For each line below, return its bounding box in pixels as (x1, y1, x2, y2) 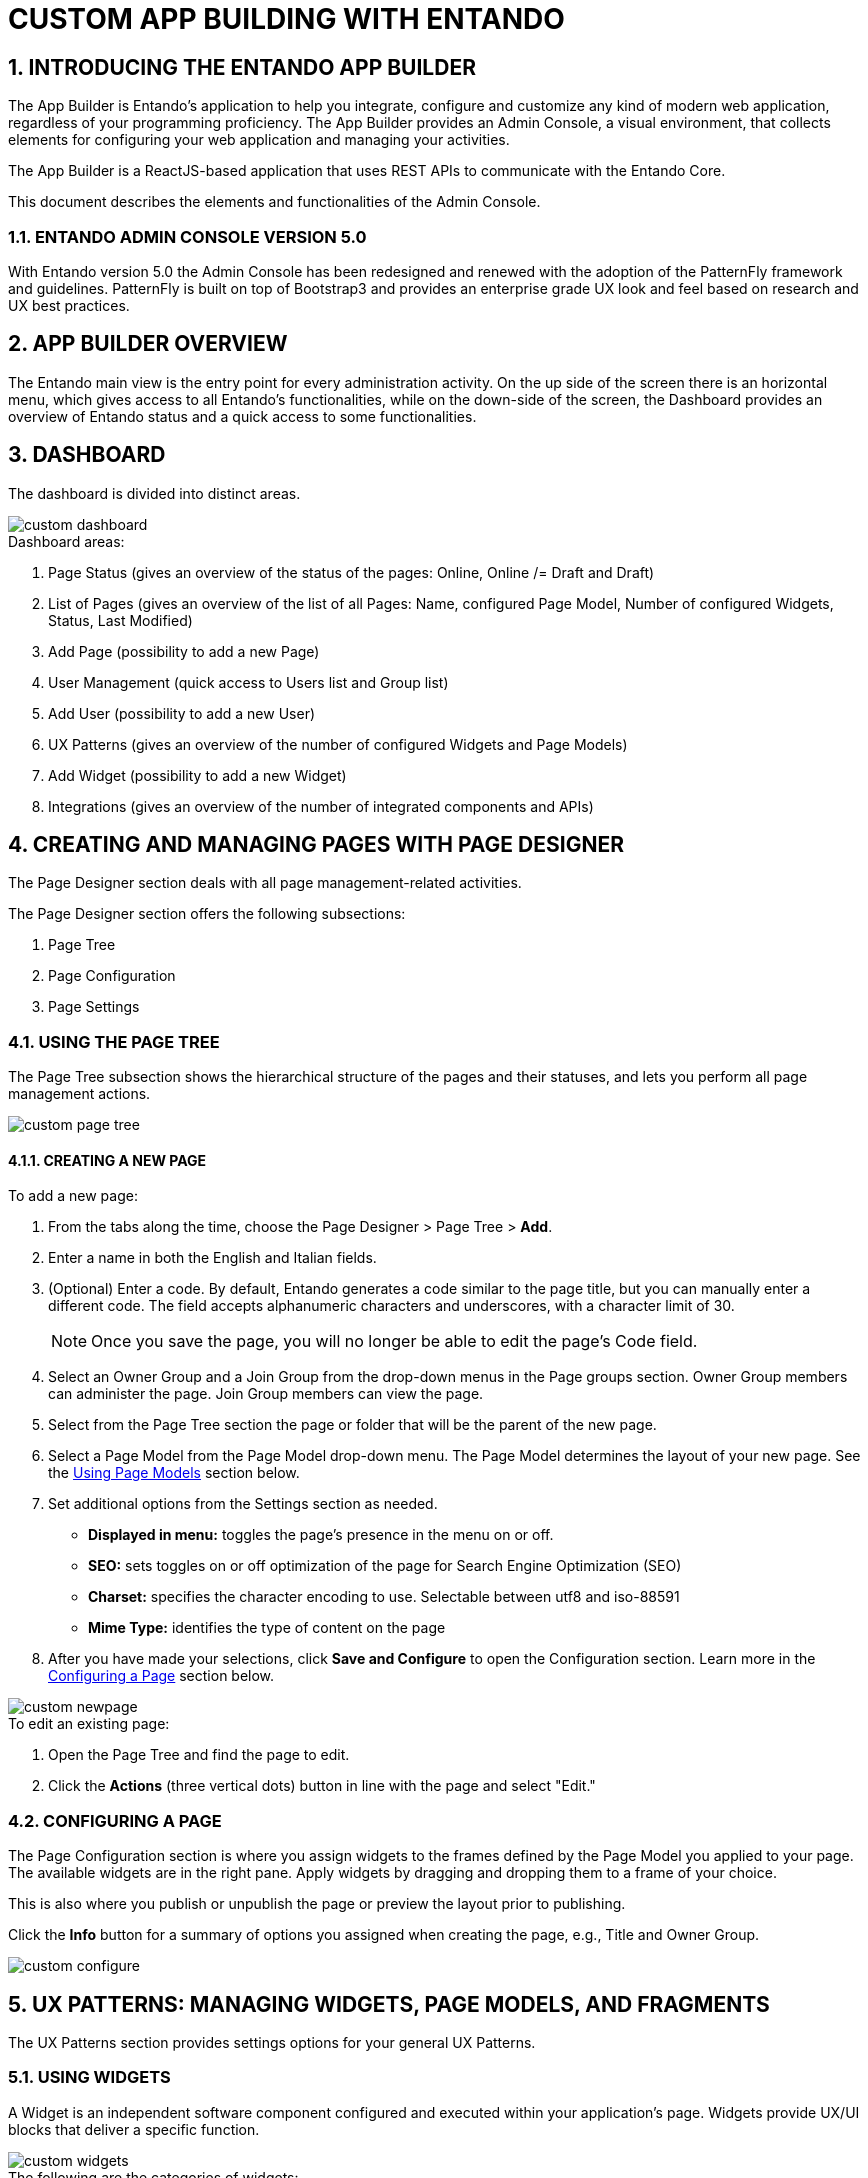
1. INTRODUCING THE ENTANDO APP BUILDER (8, 54, 476, 80)
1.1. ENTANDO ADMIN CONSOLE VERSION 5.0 (8, 226, 367, 247)
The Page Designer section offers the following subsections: (8, 905, 406, 923)
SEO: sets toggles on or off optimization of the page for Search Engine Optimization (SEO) (88, 1557, 682, 1575)
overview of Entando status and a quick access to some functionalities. (8, 407, 477, 425)
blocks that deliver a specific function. (8, 2120, 260, 2138)
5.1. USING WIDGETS (8, 2067, 171, 2088)
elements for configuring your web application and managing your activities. (8, 131, 510, 149)
